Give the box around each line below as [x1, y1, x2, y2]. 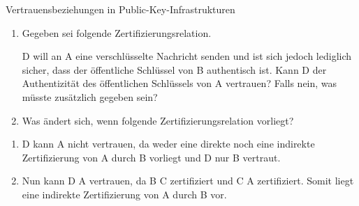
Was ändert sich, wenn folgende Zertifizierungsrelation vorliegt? [22, 113, 294, 127]
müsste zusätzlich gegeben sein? [22, 89, 158, 104]
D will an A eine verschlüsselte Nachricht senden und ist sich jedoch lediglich [22, 49, 352, 63]
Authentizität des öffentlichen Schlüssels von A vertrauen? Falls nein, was [22, 76, 337, 90]
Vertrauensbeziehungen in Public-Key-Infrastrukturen [6, 2, 235, 16]
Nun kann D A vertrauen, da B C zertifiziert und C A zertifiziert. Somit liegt [22, 173, 354, 188]
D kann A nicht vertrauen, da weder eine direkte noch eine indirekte [22, 136, 315, 151]
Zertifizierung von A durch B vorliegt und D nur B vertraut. [22, 150, 281, 164]
